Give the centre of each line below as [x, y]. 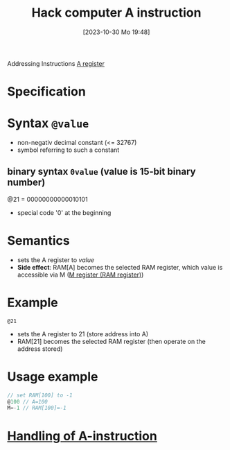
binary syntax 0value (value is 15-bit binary [101, 172]
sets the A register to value [56, 260]
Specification [47, 92]
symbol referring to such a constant [68, 150]
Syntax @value [48, 123]
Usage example [53, 377]
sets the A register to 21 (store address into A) [83, 334]
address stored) [40, 349]
